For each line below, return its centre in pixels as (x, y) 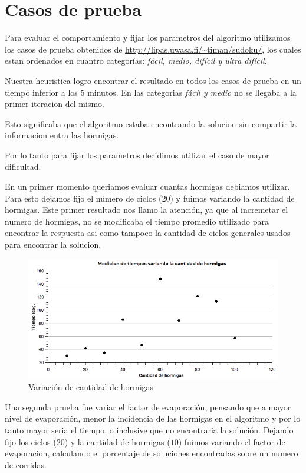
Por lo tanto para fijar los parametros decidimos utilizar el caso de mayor (137, 155)
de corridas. (26, 464)
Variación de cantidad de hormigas (91, 387)
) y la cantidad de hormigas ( (117, 441)
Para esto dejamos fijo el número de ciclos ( (83, 198)
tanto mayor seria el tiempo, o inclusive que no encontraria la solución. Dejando (149, 430)
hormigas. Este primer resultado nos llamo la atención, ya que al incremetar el (147, 210)
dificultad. (23, 166)
